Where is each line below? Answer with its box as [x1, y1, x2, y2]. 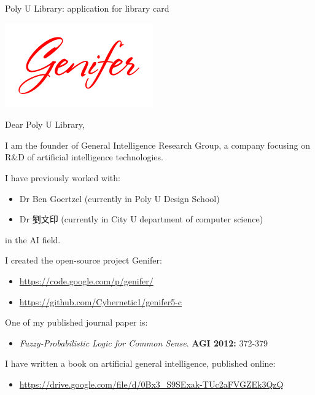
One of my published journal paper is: [5, 316, 148, 329]
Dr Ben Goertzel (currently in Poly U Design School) [19, 192, 220, 205]
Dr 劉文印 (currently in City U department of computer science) [19, 213, 263, 225]
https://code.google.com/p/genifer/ [19, 274, 154, 287]
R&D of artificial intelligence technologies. [5, 151, 163, 163]
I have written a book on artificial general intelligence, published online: [5, 357, 276, 370]
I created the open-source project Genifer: [5, 254, 162, 267]
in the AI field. [5, 233, 61, 246]
